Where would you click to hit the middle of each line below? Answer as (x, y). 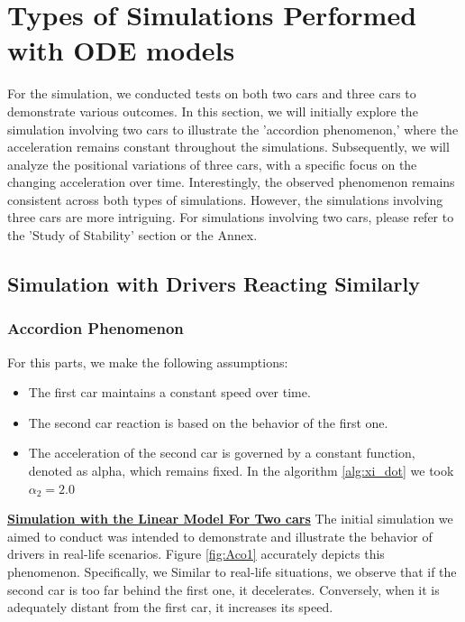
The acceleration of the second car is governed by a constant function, (222, 453)
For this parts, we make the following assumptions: (148, 362)
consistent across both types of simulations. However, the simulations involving (225, 199)
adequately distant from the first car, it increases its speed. (170, 607)
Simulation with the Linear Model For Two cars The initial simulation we (230, 519)
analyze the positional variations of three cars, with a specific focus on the (212, 164)
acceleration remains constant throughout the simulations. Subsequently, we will (228, 147)
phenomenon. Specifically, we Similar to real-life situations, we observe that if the (232, 571)
